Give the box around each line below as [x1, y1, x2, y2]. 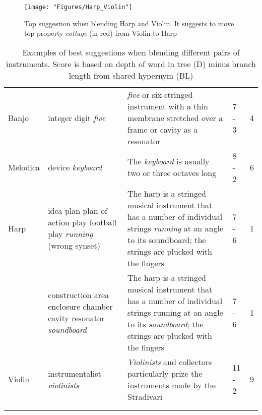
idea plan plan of [48, 205, 107, 217]
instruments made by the [127, 379, 216, 391]
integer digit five [48, 111, 106, 124]
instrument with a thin [127, 100, 208, 112]
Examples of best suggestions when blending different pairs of [22, 46, 240, 58]
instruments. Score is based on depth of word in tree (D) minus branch [6, 57, 256, 70]
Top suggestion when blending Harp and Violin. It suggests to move [24, 18, 234, 28]
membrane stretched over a [127, 111, 223, 124]
